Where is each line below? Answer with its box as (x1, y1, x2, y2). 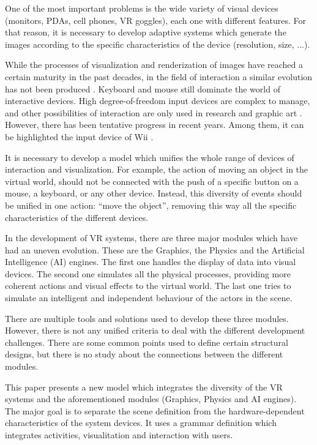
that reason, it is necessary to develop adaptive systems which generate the (5, 26, 286, 39)
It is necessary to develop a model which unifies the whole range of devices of (5, 151, 294, 163)
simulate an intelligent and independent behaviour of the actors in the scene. (5, 291, 293, 304)
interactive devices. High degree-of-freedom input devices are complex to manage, (5, 94, 310, 107)
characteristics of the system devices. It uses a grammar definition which (5, 416, 277, 429)
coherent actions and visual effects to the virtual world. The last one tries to (5, 279, 291, 292)
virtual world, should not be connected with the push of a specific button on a (5, 174, 299, 187)
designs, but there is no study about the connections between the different (5, 348, 283, 361)
